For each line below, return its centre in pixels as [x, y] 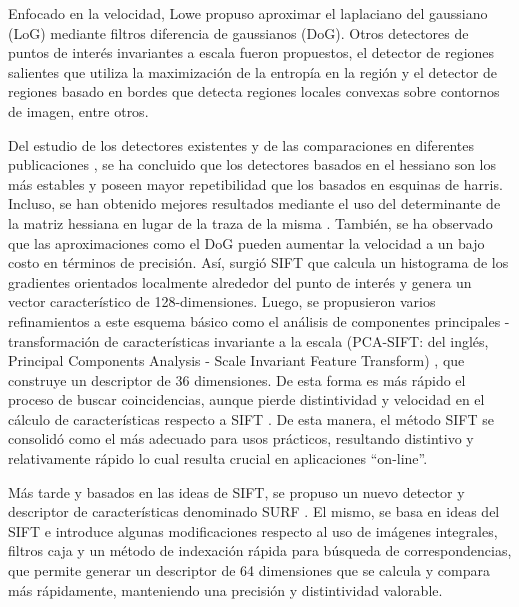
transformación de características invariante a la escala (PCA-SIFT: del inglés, [248, 340]
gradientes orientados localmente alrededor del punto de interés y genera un [240, 281]
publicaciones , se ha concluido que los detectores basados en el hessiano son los [252, 164]
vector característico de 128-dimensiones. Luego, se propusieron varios [222, 301]
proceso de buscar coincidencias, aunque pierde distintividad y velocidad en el [246, 399]
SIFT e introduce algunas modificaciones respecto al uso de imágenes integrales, [253, 530]
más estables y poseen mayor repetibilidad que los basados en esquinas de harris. [255, 183]
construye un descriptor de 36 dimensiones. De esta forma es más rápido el [237, 379]
